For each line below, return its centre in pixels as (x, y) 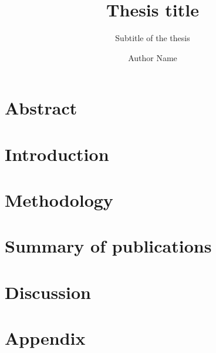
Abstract (41, 108)
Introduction (57, 154)
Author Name (153, 57)
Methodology (59, 200)
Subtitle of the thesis (153, 38)
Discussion (48, 292)
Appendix (45, 338)
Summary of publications (108, 246)
